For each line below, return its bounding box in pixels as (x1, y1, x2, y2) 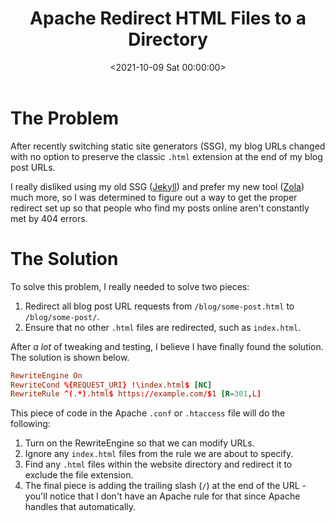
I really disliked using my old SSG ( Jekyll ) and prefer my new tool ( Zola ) (10, 180, 305, 192)
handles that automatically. (24, 501, 137, 513)
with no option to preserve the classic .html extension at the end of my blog (10, 150, 323, 162)
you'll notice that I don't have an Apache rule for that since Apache (24, 490, 301, 502)
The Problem (10, 107, 119, 129)
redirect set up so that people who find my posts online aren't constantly (10, 202, 310, 214)
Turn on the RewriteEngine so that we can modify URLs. (24, 437, 255, 449)
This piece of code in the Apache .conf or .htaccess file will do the (10, 407, 286, 419)
